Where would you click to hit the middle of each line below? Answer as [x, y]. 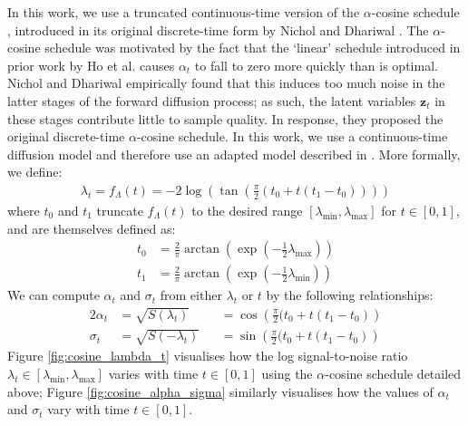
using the [287, 374]
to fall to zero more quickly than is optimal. [316, 65]
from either [191, 295]
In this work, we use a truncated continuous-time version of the [184, 12]
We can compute [54, 295]
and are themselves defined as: [92, 228]
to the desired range [247, 210]
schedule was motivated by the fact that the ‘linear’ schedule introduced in [253, 48]
